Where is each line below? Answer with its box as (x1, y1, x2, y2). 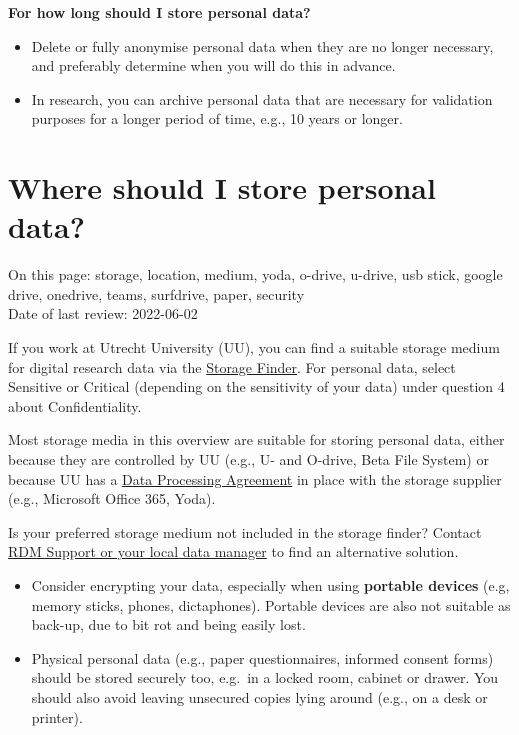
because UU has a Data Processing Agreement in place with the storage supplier (8, 468, 502, 489)
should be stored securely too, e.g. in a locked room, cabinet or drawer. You (31, 667, 499, 688)
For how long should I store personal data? (8, 2, 311, 22)
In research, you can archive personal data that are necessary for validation (31, 88, 493, 109)
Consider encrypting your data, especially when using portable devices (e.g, (31, 575, 510, 595)
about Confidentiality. (8, 395, 142, 416)
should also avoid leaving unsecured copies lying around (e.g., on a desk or (31, 686, 488, 707)
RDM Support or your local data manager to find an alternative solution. (8, 541, 459, 562)
